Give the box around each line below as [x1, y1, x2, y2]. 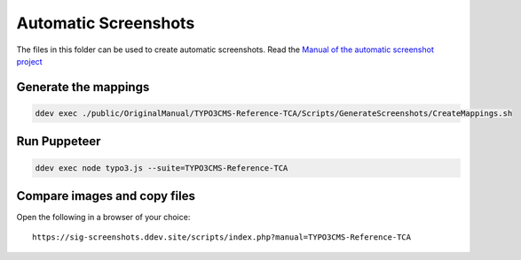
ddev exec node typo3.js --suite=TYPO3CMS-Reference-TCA [35, 163, 288, 172]
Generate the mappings [16, 80, 150, 95]
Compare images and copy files [16, 188, 195, 203]
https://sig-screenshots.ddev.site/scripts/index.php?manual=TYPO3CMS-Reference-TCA [32, 233, 412, 242]
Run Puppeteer [16, 134, 101, 149]
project [16, 56, 43, 66]
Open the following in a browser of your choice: [16, 212, 191, 223]
